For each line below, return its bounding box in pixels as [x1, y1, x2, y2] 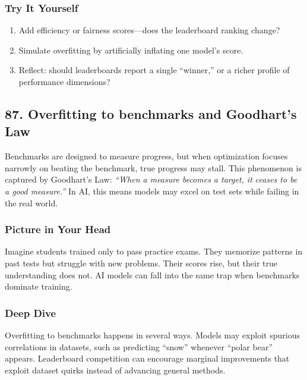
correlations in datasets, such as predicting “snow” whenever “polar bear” [5, 340, 273, 353]
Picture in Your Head [5, 222, 111, 237]
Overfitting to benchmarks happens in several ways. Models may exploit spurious [5, 328, 300, 341]
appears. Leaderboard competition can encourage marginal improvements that [5, 352, 290, 365]
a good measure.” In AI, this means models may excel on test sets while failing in [5, 184, 299, 197]
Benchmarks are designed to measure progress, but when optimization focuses [5, 150, 288, 162]
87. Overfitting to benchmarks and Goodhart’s [5, 104, 297, 123]
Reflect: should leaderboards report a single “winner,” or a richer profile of [18, 64, 290, 76]
